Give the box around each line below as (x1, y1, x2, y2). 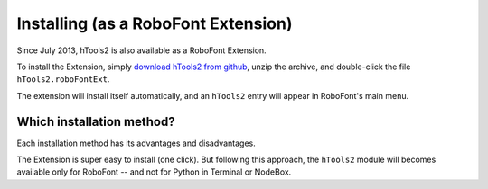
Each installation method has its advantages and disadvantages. (16, 138, 257, 148)
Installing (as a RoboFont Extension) (16, 13, 293, 33)
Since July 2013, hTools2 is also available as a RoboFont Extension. (16, 45, 267, 56)
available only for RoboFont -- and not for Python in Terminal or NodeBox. (16, 166, 292, 177)
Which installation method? (16, 113, 175, 130)
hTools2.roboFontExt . (16, 74, 110, 85)
